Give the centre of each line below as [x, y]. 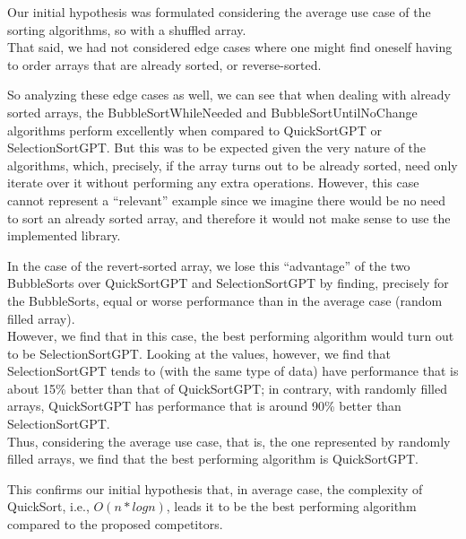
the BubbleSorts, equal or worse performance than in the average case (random [225, 300]
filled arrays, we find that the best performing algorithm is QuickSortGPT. [213, 459]
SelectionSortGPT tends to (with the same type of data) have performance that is [233, 371]
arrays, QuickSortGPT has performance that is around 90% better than [204, 406]
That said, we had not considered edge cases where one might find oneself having [230, 47]
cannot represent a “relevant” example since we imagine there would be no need [227, 200]
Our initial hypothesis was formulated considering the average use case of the [219, 12]
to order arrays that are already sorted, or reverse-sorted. [164, 64]
